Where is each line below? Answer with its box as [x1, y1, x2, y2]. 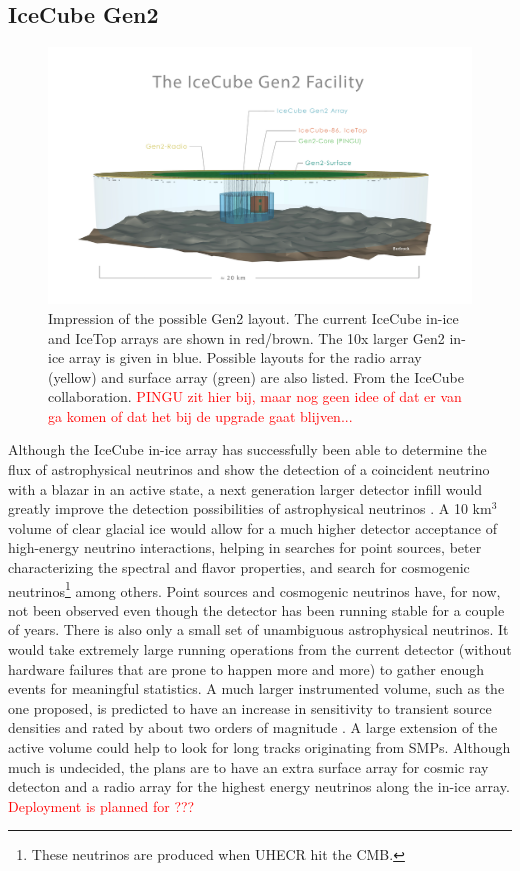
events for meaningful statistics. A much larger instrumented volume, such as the [8, 678, 505, 699]
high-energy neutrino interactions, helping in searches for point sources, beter [8, 537, 482, 558]
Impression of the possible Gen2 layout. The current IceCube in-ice [48, 307, 459, 328]
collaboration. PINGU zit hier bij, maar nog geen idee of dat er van [48, 386, 462, 407]
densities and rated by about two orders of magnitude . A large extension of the [8, 717, 498, 738]
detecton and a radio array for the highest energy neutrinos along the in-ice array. [8, 776, 510, 797]
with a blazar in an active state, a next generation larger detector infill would [8, 478, 482, 499]
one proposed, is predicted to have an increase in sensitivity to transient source [8, 697, 492, 718]
